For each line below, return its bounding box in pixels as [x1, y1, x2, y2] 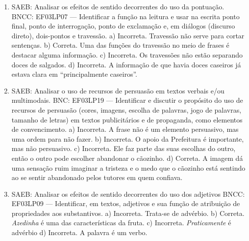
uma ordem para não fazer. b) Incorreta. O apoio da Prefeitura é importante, [11, 133, 244, 144]
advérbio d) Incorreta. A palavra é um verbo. [11, 227, 148, 238]
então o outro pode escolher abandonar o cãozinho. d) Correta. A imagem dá [11, 152, 243, 163]
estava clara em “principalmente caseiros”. [11, 69, 137, 79]
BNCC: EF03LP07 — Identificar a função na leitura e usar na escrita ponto [11, 11, 240, 21]
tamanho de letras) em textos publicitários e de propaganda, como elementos [11, 114, 243, 124]
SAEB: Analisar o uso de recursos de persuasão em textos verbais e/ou [11, 85, 224, 95]
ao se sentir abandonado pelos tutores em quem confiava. [11, 172, 183, 182]
